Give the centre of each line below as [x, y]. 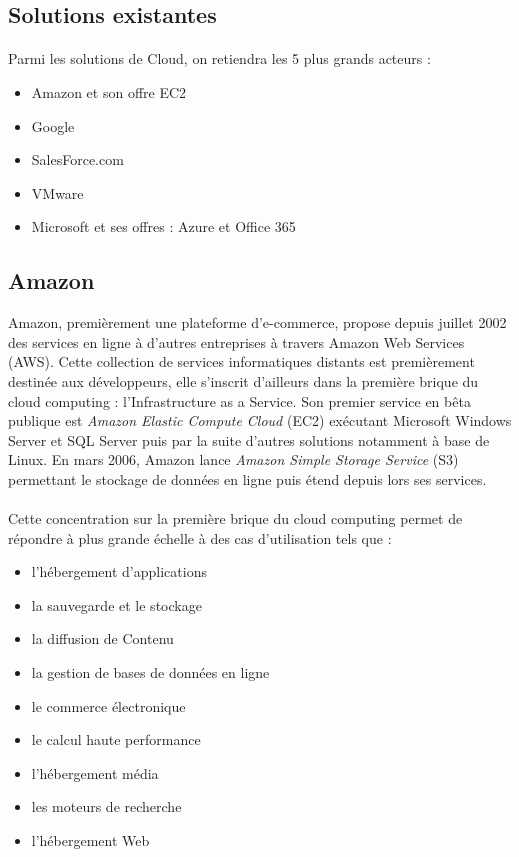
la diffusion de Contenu [102, 638]
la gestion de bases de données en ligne [150, 672]
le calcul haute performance [116, 739]
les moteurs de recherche [106, 806]
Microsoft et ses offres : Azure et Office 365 [163, 226]
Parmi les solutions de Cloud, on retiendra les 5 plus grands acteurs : [219, 58]
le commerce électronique [108, 705]
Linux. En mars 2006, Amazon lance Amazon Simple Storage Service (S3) [233, 459]
